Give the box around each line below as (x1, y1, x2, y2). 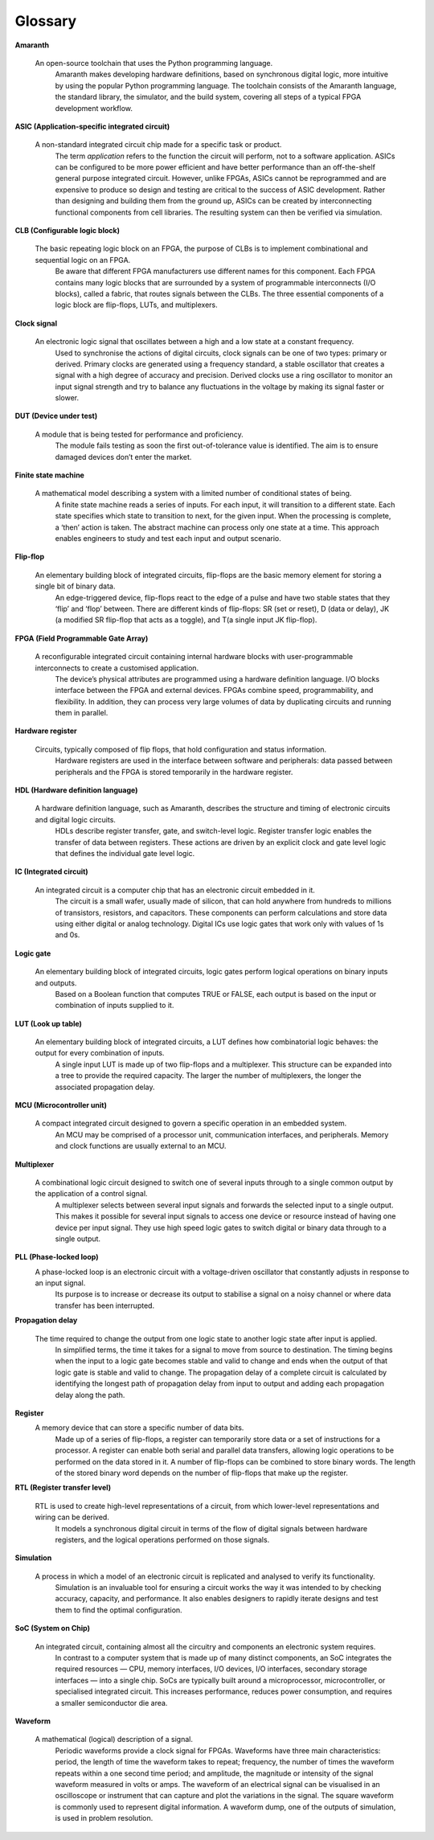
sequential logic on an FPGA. (35, 255, 131, 264)
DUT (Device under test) (14, 411, 98, 421)
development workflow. (55, 103, 133, 113)
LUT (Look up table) (14, 1018, 82, 1028)
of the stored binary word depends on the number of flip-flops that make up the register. (55, 1468, 349, 1477)
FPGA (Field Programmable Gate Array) (14, 633, 149, 643)
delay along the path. (55, 1390, 125, 1399)
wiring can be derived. (35, 1512, 110, 1522)
